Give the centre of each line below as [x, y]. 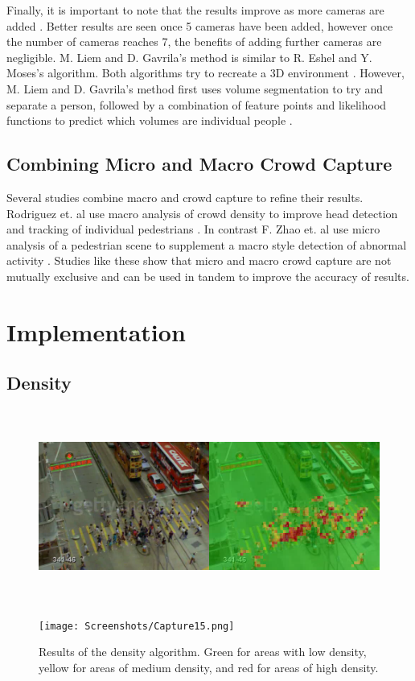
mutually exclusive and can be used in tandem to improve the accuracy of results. [208, 276]
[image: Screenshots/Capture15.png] [137, 626]
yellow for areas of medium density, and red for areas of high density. [209, 667]
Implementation [96, 331]
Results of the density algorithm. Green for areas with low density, [203, 652]
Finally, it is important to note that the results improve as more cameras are [195, 10]
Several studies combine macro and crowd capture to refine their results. [185, 197]
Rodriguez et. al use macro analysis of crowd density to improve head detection [202, 213]
